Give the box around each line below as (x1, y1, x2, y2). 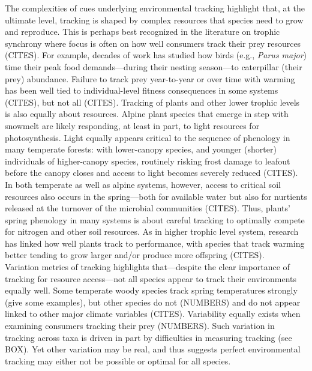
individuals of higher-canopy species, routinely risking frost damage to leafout (5, 154, 290, 167)
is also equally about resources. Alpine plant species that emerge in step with (5, 107, 289, 120)
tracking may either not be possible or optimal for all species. (5, 354, 231, 367)
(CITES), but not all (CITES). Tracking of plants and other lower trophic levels (5, 95, 300, 108)
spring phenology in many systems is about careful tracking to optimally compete (5, 213, 305, 226)
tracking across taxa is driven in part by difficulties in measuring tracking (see (5, 331, 292, 343)
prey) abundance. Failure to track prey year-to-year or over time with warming (5, 72, 295, 85)
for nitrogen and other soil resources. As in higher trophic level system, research (5, 225, 299, 238)
